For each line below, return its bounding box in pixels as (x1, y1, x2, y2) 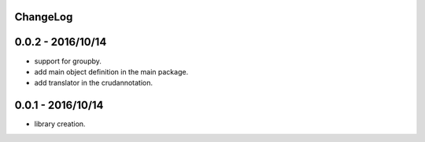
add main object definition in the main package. (34, 67, 189, 76)
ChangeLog (14, 10, 73, 24)
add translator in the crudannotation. (34, 78, 153, 88)
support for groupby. (34, 56, 102, 66)
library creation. (34, 119, 86, 129)
